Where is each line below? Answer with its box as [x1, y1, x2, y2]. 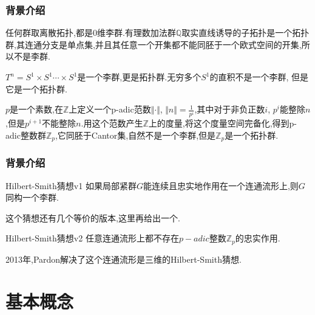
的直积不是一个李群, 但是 [209, 71, 308, 83]
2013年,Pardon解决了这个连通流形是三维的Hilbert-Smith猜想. [5, 252, 242, 265]
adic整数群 [5, 128, 46, 141]
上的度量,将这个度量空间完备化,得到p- [148, 117, 297, 130]
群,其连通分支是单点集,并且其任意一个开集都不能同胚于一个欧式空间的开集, [5, 38, 302, 50]
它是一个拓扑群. [5, 82, 67, 95]
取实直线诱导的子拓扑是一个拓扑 [181, 26, 310, 39]
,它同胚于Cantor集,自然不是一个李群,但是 [55, 128, 216, 141]
